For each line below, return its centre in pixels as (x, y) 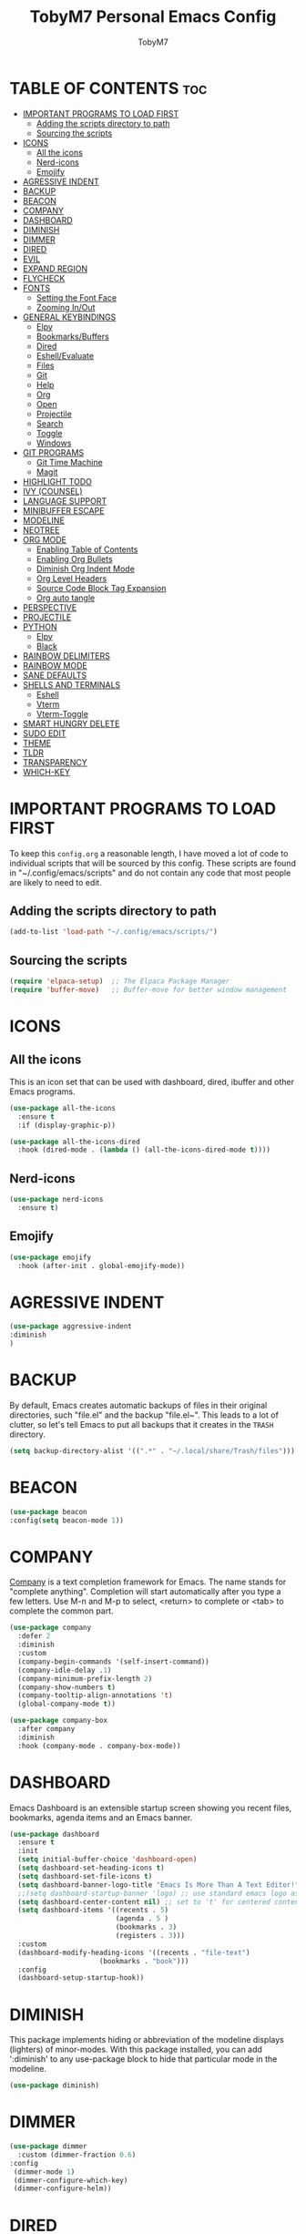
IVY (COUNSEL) (53, 491)
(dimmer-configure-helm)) (62, 2188)
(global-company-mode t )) (67, 1704)
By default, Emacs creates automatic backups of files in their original (138, 1405)
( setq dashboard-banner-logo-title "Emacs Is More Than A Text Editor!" (158, 1885)
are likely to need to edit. (56, 882)
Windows (54, 443)
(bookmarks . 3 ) (146, 1927)
